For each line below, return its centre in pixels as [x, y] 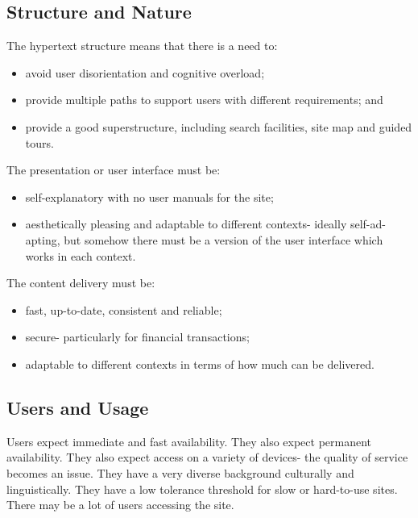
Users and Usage [78, 407]
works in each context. [81, 255]
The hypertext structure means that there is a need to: [142, 46]
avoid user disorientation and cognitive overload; [145, 72]
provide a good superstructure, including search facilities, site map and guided [219, 126]
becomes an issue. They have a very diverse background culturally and [180, 472]
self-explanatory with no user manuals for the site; [149, 196]
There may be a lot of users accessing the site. [120, 505]
